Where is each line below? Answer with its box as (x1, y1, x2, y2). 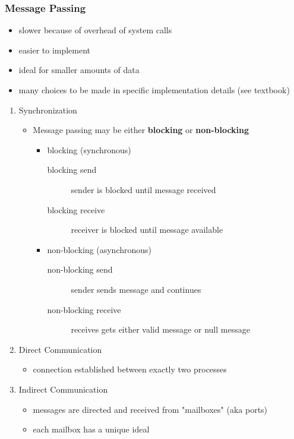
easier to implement (18, 43, 91, 56)
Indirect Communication (18, 383, 108, 395)
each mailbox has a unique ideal (33, 423, 150, 435)
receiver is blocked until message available (71, 223, 223, 236)
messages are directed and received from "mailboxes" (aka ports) (33, 403, 268, 415)
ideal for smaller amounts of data (18, 64, 140, 76)
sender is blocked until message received (71, 183, 216, 195)
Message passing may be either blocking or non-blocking (33, 124, 249, 136)
